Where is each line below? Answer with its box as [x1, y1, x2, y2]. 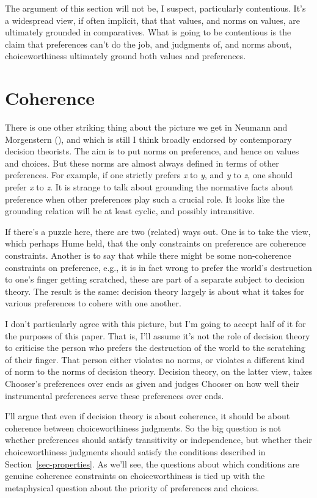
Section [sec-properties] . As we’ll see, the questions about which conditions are [5, 457, 300, 470]
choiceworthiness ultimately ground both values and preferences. [5, 49, 246, 62]
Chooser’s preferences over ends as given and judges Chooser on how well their [5, 377, 299, 389]
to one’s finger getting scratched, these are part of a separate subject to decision [5, 273, 305, 286]
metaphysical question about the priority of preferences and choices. [5, 481, 260, 494]
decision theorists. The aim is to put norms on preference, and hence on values [5, 145, 299, 157]
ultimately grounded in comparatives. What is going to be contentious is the [5, 26, 291, 38]
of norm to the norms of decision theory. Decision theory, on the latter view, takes [5, 365, 313, 378]
